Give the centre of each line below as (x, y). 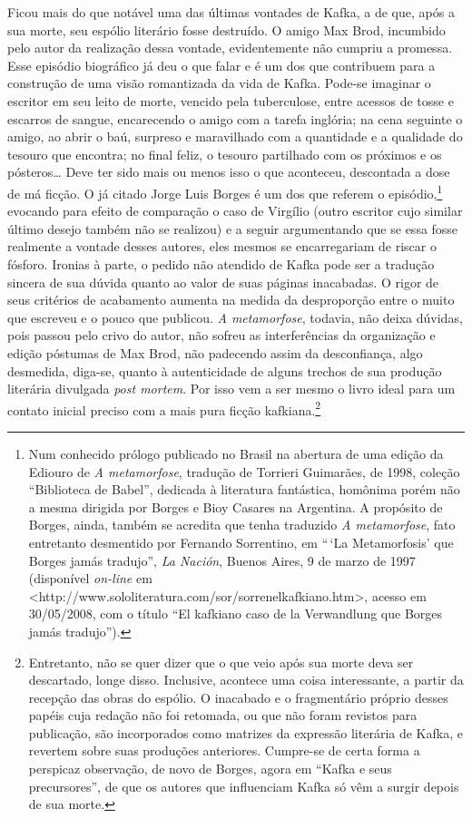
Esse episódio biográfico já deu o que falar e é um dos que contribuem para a (221, 65)
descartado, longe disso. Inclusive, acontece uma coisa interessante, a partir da (246, 680)
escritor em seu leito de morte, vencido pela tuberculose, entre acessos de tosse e (231, 100)
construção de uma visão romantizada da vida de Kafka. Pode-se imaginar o (219, 83)
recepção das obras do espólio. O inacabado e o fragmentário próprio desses (238, 697)
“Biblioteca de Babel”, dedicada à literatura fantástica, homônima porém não (244, 489)
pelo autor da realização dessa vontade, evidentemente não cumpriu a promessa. (230, 48)
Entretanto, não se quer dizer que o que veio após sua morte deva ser (221, 662)
